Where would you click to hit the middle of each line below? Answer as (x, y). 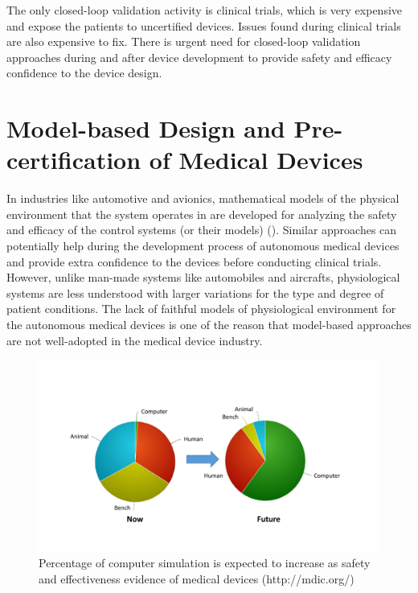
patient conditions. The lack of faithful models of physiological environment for (201, 309)
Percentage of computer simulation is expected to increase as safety (205, 563)
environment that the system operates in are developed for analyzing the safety (202, 214)
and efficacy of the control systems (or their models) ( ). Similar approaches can (202, 230)
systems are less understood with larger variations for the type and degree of (195, 292)
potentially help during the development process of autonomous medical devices (203, 246)
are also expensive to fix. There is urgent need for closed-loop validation (184, 41)
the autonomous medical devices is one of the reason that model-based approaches (209, 325)
